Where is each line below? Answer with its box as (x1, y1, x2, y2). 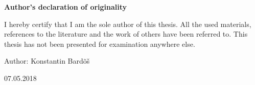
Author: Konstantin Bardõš (4, 55, 90, 66)
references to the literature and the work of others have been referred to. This (4, 29, 248, 39)
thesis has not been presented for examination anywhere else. (4, 38, 195, 49)
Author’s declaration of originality (4, 2, 127, 12)
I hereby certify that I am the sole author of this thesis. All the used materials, (4, 18, 251, 29)
